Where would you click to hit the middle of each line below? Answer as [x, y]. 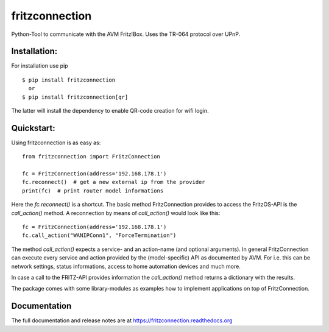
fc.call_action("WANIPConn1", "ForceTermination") [99, 235]
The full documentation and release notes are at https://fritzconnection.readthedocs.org [122, 320]
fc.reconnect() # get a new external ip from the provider [114, 182]
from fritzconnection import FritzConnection [91, 157]
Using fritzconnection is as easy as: [56, 143]
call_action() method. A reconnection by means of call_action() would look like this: [116, 213]
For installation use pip [40, 66]
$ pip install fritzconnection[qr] [75, 97]
